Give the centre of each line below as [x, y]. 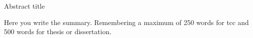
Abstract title [24, 6]
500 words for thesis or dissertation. [58, 32]
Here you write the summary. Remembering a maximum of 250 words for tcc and [126, 22]
